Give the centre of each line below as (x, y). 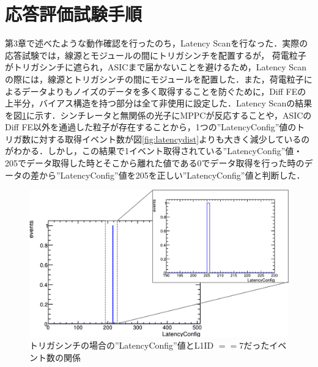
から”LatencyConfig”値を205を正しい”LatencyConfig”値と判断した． (172, 175)
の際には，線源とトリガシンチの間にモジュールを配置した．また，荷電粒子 (154, 79)
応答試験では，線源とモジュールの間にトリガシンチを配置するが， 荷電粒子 (156, 55)
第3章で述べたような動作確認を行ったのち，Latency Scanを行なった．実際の (157, 43)
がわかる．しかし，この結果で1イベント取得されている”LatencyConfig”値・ (154, 151)
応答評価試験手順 (74, 14)
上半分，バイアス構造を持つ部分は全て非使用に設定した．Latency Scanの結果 (159, 103)
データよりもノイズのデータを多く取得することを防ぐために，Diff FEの (164, 91)
